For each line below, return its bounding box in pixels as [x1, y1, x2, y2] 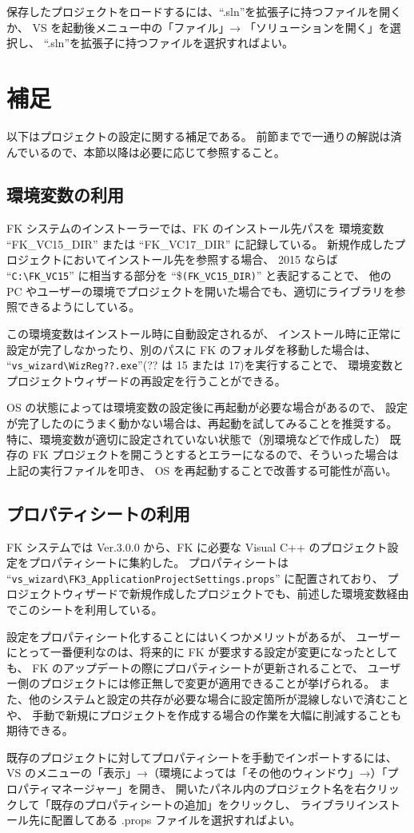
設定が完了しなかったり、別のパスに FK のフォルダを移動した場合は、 [6, 341, 376, 357]
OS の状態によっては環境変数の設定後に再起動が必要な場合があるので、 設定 [6, 399, 408, 416]
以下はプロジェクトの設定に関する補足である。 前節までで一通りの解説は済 [6, 127, 402, 144]
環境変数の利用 [6, 182, 124, 207]
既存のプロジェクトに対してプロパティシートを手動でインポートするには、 [6, 748, 397, 765]
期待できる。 [6, 722, 74, 739]
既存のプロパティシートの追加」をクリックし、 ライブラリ [50, 795, 356, 812]
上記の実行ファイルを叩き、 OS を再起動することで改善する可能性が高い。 [6, 461, 397, 478]
